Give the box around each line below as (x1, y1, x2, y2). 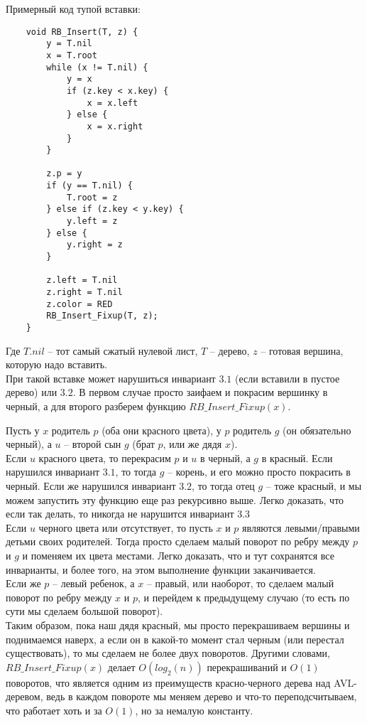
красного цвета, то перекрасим (38, 450, 171, 465)
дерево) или (6, 385, 57, 400)
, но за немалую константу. (135, 702, 253, 717)
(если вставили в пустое (234, 370, 340, 385)
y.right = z (66, 240, 123, 250)
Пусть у (6, 422, 40, 437)
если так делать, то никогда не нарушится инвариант (6, 506, 234, 521)
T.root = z (66, 192, 118, 203)
